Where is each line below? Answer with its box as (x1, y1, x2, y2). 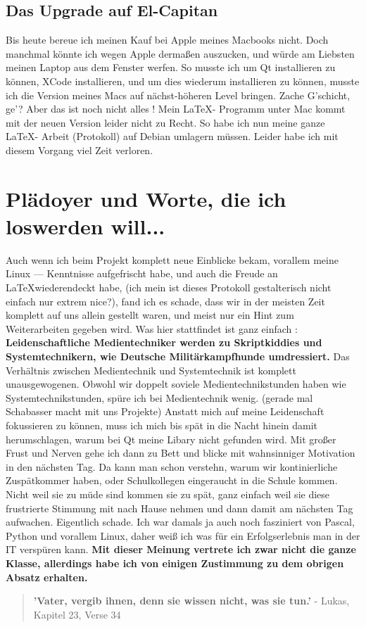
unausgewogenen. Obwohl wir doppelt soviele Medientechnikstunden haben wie (6, 376, 346, 391)
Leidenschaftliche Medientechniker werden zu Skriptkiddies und (6, 335, 322, 350)
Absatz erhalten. (6, 569, 88, 584)
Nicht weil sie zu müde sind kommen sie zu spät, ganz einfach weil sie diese (6, 486, 330, 501)
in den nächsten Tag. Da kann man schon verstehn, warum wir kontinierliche (6, 459, 338, 474)
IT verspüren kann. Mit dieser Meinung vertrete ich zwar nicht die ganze (6, 542, 356, 557)
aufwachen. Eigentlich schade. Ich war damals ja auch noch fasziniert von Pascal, (6, 514, 355, 529)
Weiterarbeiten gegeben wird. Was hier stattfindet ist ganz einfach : (6, 321, 298, 336)
